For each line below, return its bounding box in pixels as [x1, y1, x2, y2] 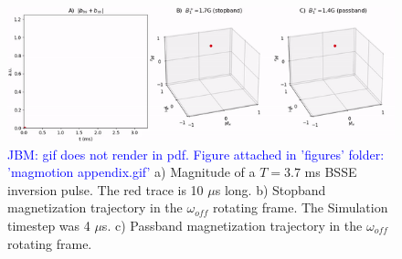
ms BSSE [304, 162, 357, 181]
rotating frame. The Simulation [213, 198, 388, 217]
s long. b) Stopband [215, 180, 326, 199]
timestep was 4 [7, 215, 90, 234]
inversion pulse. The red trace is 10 [7, 180, 204, 199]
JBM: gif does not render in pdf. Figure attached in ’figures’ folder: [7, 144, 385, 163]
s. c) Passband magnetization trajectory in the [101, 215, 363, 234]
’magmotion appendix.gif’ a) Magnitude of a [7, 162, 256, 181]
